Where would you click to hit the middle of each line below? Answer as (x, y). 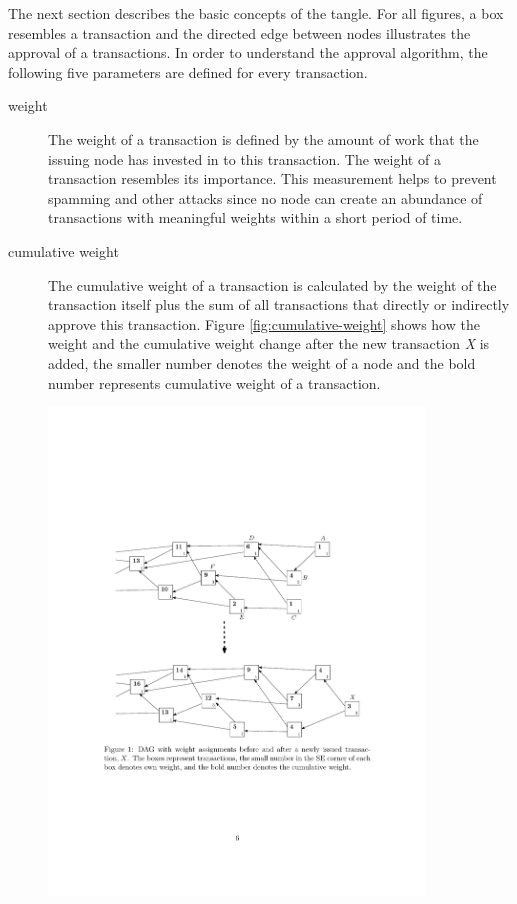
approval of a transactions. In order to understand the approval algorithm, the (248, 52)
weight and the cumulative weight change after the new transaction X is (269, 343)
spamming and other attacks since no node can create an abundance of (265, 197)
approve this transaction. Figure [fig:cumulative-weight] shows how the (264, 323)
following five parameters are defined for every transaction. (188, 71)
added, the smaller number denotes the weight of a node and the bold (262, 362)
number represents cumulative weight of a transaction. (214, 382)
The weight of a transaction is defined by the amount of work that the (263, 138)
